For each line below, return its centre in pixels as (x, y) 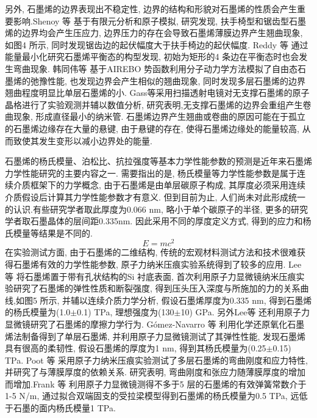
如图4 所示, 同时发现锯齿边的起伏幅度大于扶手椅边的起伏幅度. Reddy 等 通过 (157, 44)
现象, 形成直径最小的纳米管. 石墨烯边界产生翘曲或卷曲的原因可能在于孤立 (159, 116)
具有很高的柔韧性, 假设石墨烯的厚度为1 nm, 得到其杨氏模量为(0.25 (136, 348)
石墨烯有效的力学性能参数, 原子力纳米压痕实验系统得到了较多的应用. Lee (157, 264)
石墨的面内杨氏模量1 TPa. (64, 408)
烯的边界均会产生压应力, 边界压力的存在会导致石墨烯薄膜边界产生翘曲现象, (154, 33)
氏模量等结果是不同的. (49, 233)
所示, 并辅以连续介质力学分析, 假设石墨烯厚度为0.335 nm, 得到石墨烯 (176, 300)
